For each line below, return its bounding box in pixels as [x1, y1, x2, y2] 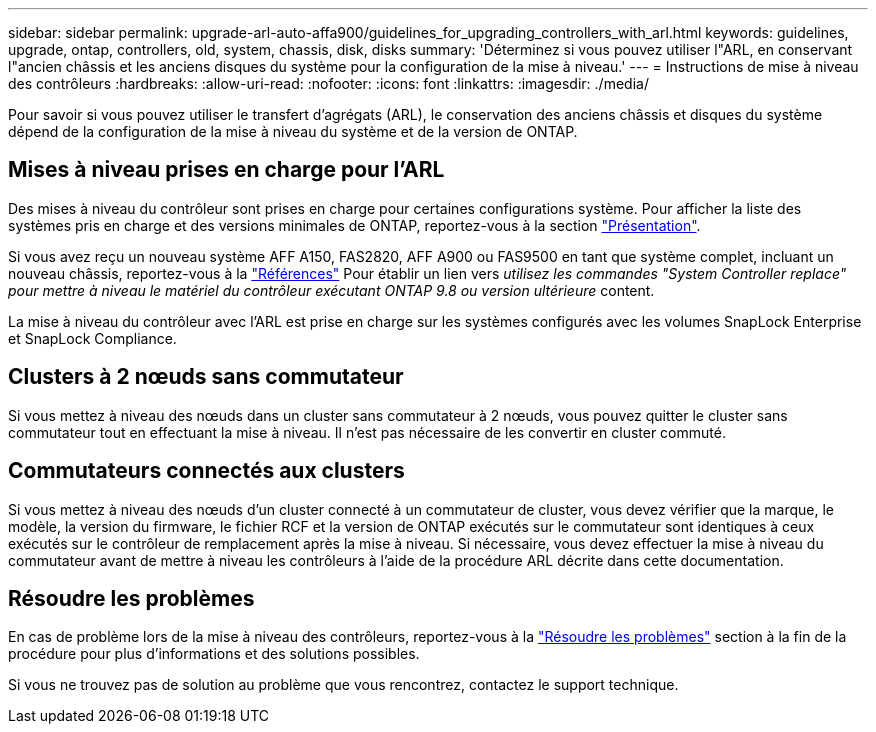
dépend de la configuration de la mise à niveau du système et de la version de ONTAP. [8, 123, 578, 140]
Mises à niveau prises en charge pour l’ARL [8, 157, 445, 183]
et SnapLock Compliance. [8, 329, 177, 347]
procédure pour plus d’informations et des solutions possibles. [8, 645, 420, 663]
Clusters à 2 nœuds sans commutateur [8, 364, 404, 390]
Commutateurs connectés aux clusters [8, 458, 405, 484]
